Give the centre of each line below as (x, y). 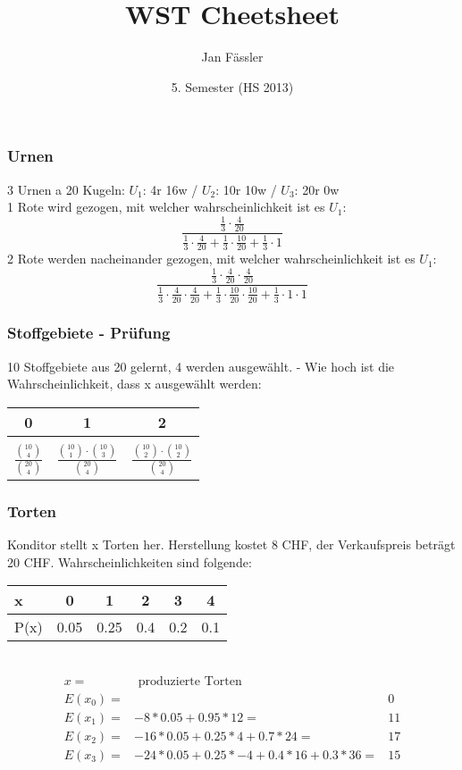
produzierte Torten (190, 681)
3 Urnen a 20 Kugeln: (66, 189)
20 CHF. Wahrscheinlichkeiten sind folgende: (130, 561)
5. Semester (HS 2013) (232, 86)
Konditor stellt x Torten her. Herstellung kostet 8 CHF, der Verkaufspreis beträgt (231, 544)
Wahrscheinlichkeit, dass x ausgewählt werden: (134, 384)
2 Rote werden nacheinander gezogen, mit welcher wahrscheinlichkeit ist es (211, 259)
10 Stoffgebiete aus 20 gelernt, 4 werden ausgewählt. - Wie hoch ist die (201, 366)
